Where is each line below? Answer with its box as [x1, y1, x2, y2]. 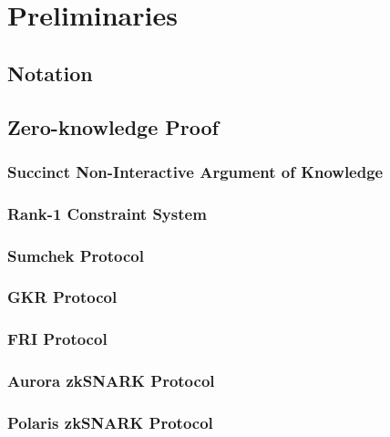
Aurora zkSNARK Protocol [7, 369, 215, 392]
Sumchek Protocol [7, 244, 144, 266]
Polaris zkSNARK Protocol [7, 411, 213, 433]
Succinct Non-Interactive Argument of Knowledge [7, 160, 384, 182]
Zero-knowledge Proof [7, 112, 219, 140]
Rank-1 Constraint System [7, 202, 207, 224]
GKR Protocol [7, 286, 118, 308]
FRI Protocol [7, 328, 108, 350]
